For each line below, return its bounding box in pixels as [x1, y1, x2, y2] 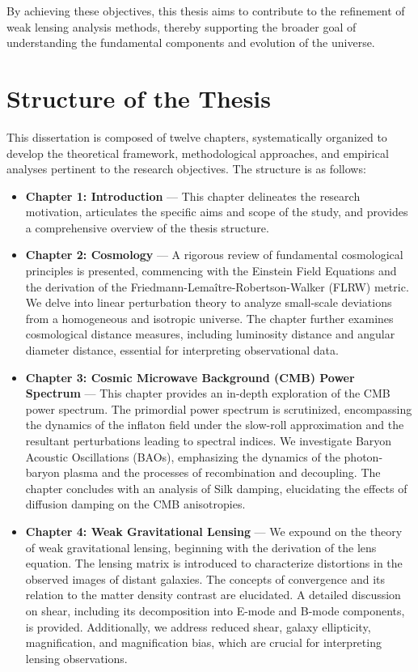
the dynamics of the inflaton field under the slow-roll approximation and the [25, 416, 404, 433]
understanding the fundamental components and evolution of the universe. [6, 34, 375, 51]
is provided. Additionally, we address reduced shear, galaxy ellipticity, [25, 618, 371, 635]
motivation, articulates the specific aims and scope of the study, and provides [25, 203, 408, 220]
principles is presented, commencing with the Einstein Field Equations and [25, 262, 397, 279]
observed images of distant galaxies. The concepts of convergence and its [25, 570, 386, 587]
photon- [344, 448, 383, 465]
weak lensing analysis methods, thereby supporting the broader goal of [6, 18, 357, 35]
